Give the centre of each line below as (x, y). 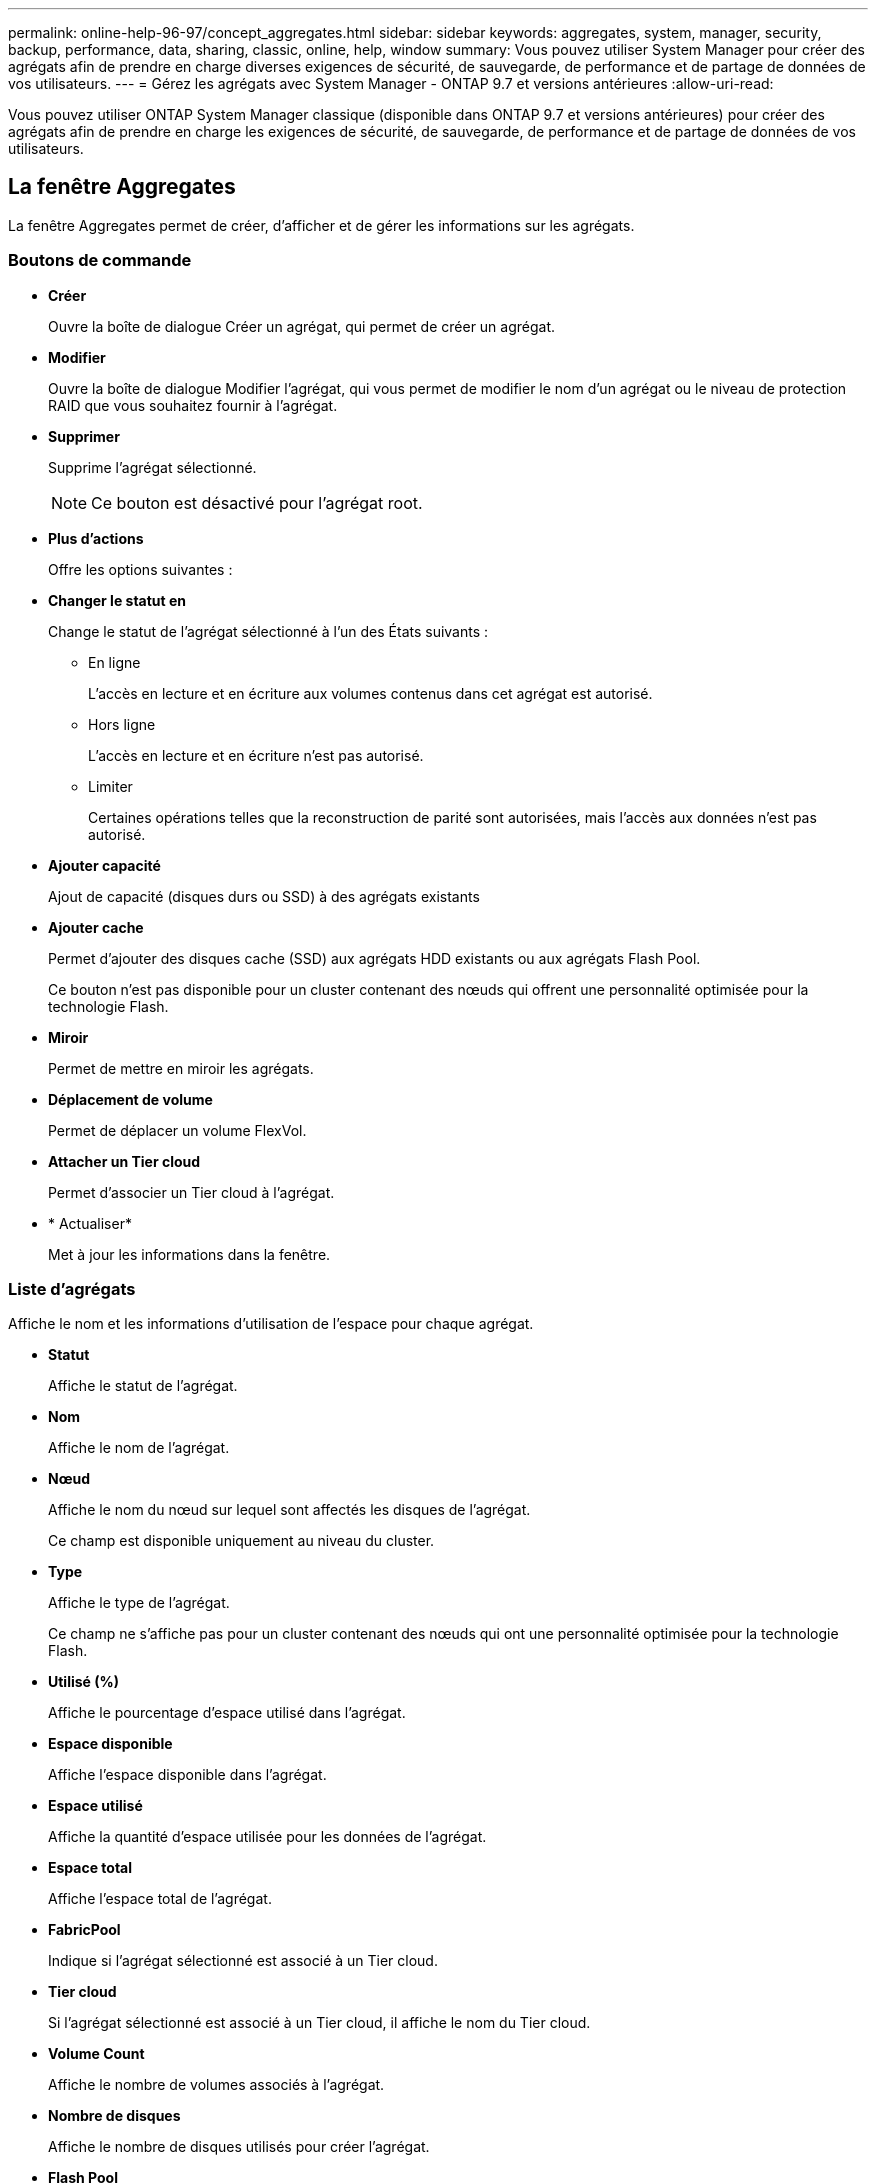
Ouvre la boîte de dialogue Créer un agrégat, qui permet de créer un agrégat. (302, 326)
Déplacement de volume (130, 1099)
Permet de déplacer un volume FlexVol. (177, 1130)
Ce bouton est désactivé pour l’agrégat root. (257, 502)
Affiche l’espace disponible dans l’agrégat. (187, 1775)
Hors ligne (122, 724)
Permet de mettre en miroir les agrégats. (181, 1068)
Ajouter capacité (104, 865)
